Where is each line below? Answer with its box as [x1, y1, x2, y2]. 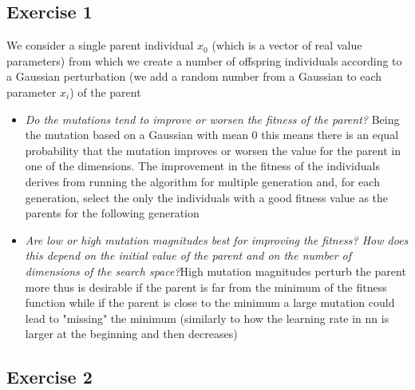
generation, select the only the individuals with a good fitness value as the [25, 189, 389, 205]
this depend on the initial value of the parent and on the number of [25, 247, 352, 264]
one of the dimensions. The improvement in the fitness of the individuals [25, 157, 380, 174]
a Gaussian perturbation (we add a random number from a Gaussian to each [6, 68, 382, 85]
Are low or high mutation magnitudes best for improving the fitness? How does [25, 231, 409, 248]
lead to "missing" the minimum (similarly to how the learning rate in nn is [25, 309, 389, 326]
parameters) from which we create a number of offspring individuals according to [6, 52, 402, 69]
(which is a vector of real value [211, 37, 362, 54]
